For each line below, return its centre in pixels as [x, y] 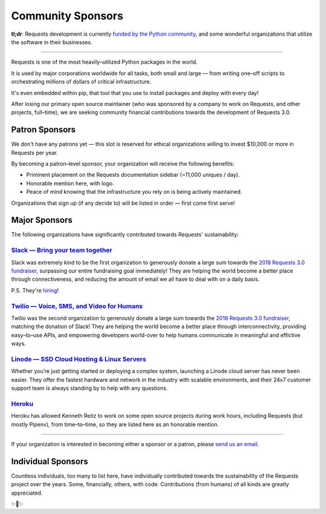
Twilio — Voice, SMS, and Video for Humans [77, 306]
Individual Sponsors [50, 461]
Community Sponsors [67, 16]
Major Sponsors [42, 220]
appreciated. [27, 493]
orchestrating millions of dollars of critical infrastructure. [81, 82]
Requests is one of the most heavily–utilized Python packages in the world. [104, 62]
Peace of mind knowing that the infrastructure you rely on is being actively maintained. [134, 192]
